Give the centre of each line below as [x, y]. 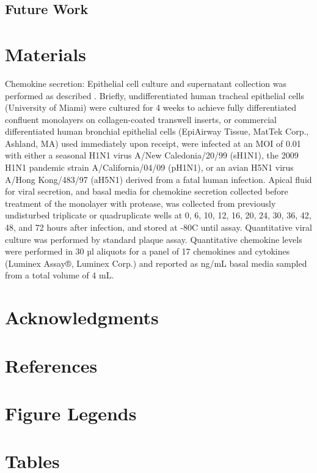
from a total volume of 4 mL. [60, 275]
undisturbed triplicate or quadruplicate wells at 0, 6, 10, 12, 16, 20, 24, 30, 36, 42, [158, 215]
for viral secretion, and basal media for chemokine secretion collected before [147, 191]
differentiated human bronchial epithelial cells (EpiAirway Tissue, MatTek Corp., [157, 131]
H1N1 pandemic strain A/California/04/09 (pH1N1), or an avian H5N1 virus [149, 167]
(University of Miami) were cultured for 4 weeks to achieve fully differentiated [151, 107]
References [51, 365]
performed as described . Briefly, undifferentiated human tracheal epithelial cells [155, 95]
